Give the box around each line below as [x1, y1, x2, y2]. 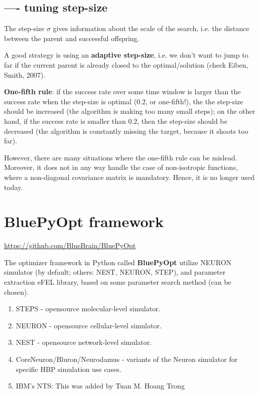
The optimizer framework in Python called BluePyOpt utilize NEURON [4, 257, 232, 267]
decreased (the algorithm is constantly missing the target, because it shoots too [4, 125, 248, 136]
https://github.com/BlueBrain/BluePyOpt [4, 240, 136, 251]
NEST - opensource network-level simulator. [16, 337, 152, 347]
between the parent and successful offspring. [4, 33, 140, 43]
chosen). [4, 286, 29, 297]
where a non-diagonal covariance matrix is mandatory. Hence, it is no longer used [4, 171, 254, 182]
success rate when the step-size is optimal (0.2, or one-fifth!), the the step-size [4, 96, 243, 106]
